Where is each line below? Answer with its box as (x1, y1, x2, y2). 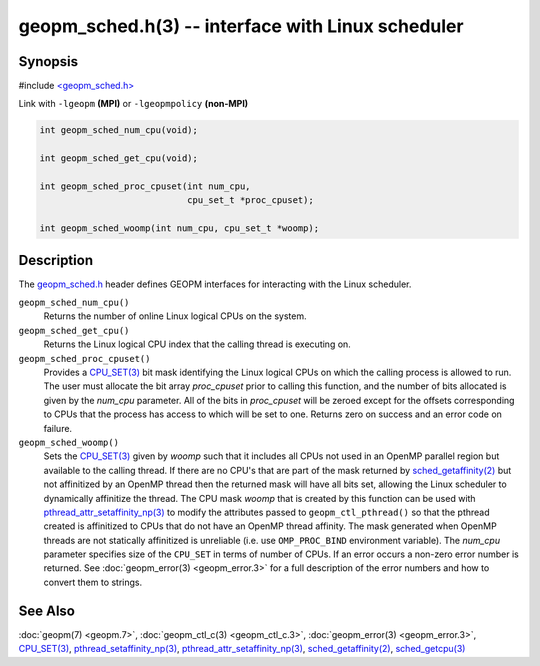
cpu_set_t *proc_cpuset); (186, 195, 314, 206)
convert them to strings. (43, 576, 143, 588)
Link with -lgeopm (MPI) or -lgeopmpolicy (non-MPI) (18, 98, 249, 110)
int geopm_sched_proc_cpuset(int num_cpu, (39, 181, 251, 192)
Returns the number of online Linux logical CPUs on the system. (43, 310, 307, 322)
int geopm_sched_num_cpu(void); (39, 125, 199, 136)
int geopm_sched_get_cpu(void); (39, 153, 199, 164)
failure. (43, 422, 73, 434)
